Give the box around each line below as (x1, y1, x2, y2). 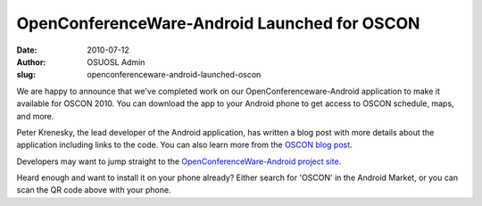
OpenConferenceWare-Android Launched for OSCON (16, 13, 420, 33)
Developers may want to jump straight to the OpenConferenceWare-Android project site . (16, 156, 342, 167)
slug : (16, 70, 36, 80)
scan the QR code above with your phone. (16, 185, 171, 195)
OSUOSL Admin (87, 56, 145, 67)
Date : (16, 45, 37, 55)
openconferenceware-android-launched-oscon (87, 70, 262, 80)
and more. (16, 111, 54, 121)
